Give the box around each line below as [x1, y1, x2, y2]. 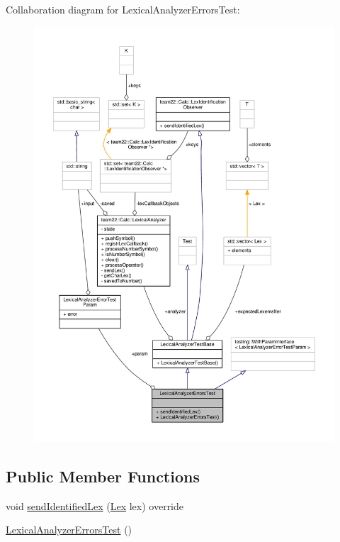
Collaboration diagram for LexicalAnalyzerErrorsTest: [6, 2, 240, 16]
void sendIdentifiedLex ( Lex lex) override [6, 498, 184, 513]
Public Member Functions [6, 465, 200, 487]
